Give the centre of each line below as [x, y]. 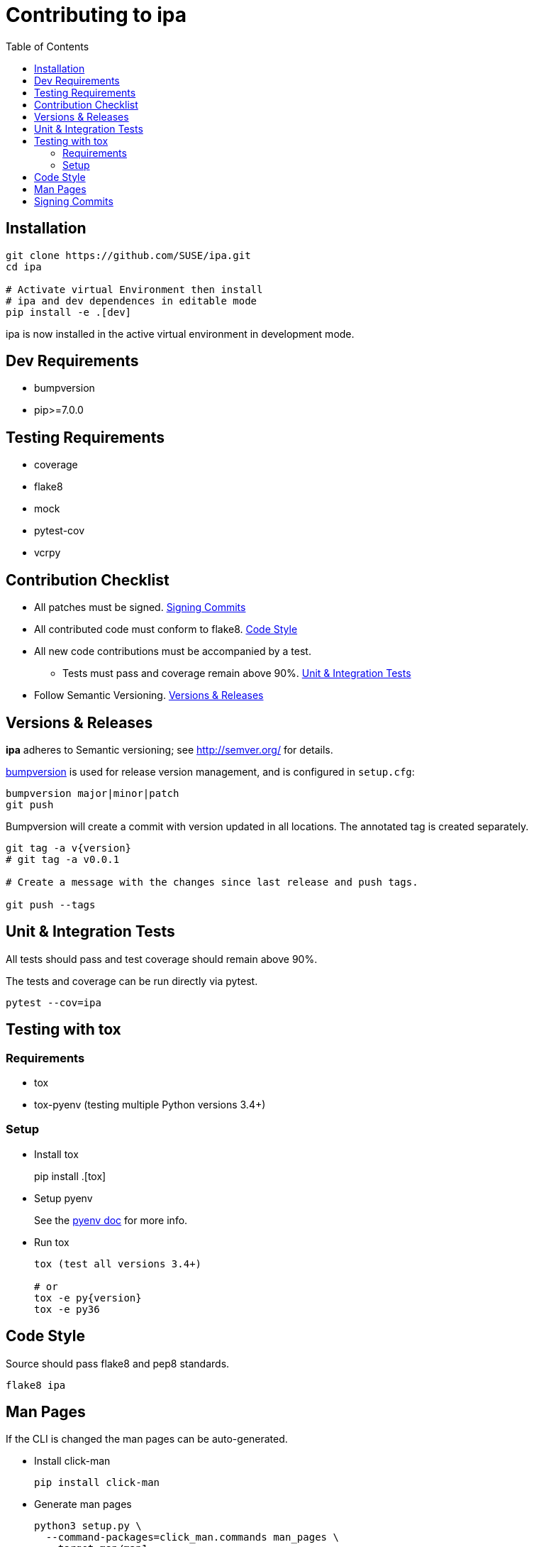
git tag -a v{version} [69, 848]
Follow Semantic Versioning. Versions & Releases [149, 695]
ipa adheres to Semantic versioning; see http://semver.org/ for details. [169, 749]
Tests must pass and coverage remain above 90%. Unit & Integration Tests [237, 673]
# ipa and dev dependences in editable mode [132, 301]
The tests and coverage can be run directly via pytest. [132, 981]
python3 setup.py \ [88, 1526]
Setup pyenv [63, 1198]
